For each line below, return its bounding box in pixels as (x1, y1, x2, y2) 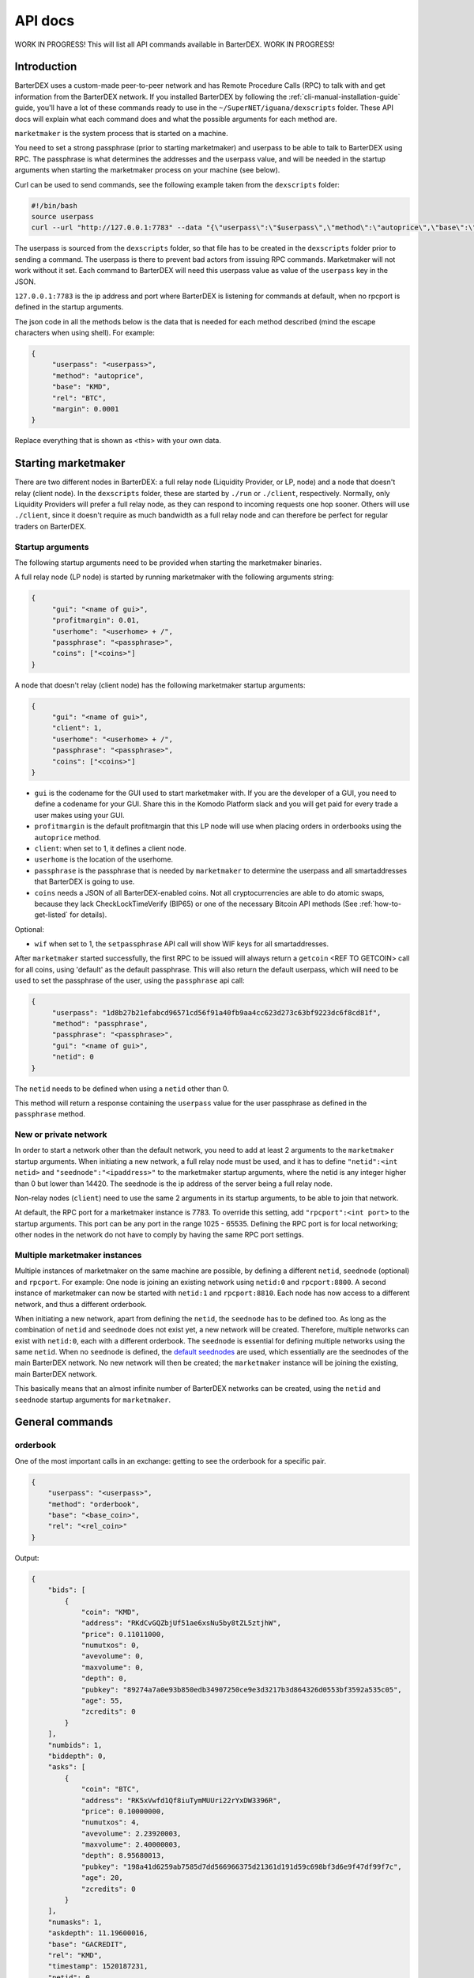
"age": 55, (81, 1696, 124, 1705)
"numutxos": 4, (81, 1818, 140, 1827)
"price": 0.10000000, (81, 1806, 165, 1816)
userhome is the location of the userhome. (34, 854, 174, 864)
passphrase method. (14, 1109, 86, 1119)
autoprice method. (34, 832, 102, 842)
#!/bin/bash (31, 201, 78, 210)
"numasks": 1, (47, 1917, 103, 1927)
